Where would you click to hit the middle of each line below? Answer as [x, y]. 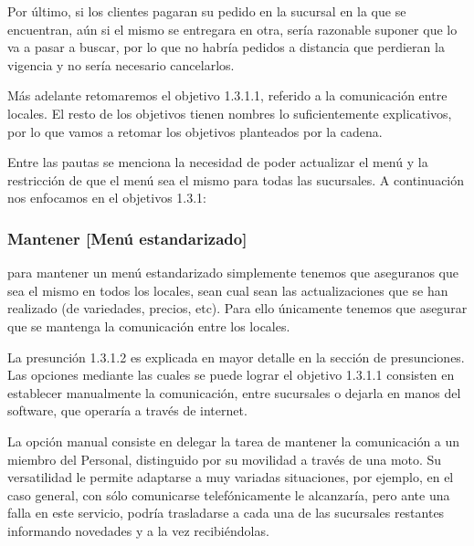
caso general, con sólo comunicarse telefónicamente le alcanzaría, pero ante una [229, 494]
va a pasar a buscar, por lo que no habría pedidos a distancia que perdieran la [226, 47]
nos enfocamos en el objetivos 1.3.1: [107, 198]
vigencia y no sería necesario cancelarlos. [121, 64]
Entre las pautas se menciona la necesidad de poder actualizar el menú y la [218, 162]
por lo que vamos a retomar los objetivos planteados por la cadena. [195, 131]
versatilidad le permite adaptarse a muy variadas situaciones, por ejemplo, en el [231, 477]
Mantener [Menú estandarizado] [127, 238]
